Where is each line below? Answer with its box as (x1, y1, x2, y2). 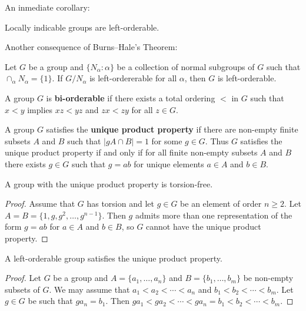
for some (151, 134, 182, 147)
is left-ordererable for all (89, 72, 177, 84)
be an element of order (180, 197, 262, 210)
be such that (28, 295, 73, 307)
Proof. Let (5, 272, 41, 284)
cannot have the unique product (146, 220, 261, 233)
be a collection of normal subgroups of (117, 60, 255, 72)
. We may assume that (49, 283, 130, 295)
